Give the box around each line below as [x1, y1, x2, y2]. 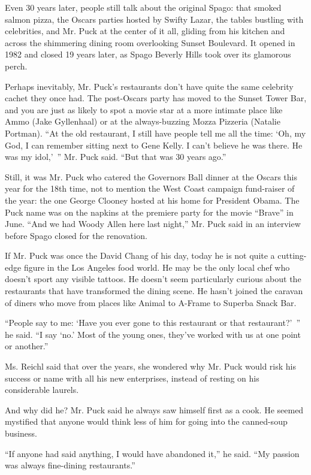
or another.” [5, 340, 49, 352]
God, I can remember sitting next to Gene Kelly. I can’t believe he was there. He [5, 138, 303, 151]
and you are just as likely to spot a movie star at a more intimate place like [5, 103, 283, 116]
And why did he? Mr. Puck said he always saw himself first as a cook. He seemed [5, 403, 304, 416]
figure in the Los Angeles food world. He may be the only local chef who [23, 261, 290, 273]
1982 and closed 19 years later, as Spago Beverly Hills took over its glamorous [5, 48, 291, 60]
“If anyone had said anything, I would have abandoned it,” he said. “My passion [5, 447, 300, 459]
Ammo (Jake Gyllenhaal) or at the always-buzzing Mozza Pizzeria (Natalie [5, 115, 280, 128]
